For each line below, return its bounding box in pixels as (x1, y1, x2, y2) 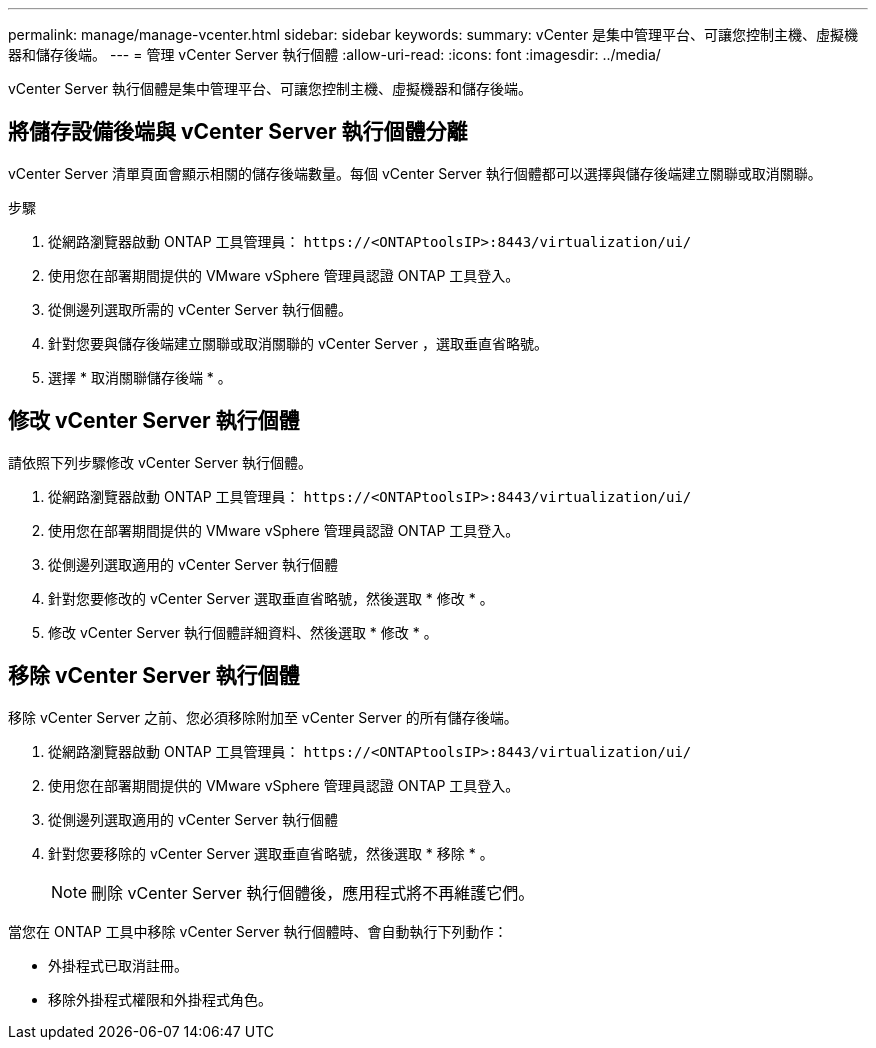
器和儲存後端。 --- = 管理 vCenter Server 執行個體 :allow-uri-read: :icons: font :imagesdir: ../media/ (8, 46, 661, 63)
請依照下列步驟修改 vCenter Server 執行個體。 (8, 453, 312, 471)
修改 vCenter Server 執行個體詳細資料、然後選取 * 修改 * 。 (48, 623, 438, 641)
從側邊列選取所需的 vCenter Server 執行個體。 (48, 300, 352, 318)
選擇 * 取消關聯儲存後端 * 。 (48, 368, 232, 386)
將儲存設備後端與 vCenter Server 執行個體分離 (8, 119, 468, 145)
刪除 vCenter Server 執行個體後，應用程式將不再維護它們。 (91, 882, 535, 903)
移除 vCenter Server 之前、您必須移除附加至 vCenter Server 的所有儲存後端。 (8, 708, 518, 726)
